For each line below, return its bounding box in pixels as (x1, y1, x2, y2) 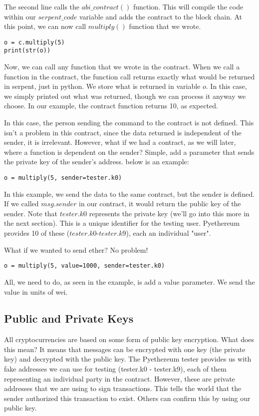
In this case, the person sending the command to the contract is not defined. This (4, 117, 254, 128)
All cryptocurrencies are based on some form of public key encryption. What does (4, 334, 255, 345)
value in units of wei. (4, 286, 68, 297)
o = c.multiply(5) (4, 38, 65, 46)
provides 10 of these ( (4, 228, 70, 238)
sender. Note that (4, 208, 58, 218)
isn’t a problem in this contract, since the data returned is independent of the (4, 127, 242, 137)
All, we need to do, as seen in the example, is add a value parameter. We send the (4, 276, 255, 287)
